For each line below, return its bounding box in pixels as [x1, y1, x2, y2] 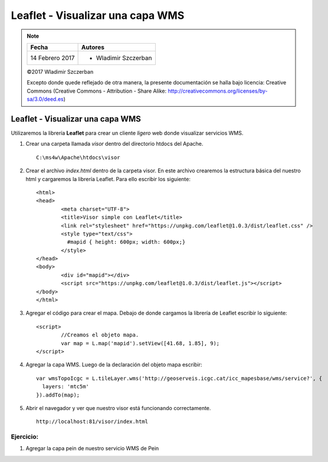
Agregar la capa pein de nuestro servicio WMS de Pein [25, 445, 159, 452]
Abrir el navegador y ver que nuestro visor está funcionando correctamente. [25, 404, 211, 411]
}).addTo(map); [36, 391, 80, 398]
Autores [81, 43, 104, 51]
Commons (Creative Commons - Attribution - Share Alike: [27, 87, 167, 94]
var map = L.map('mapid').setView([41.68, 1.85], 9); [61, 340, 220, 346]
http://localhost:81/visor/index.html [36, 418, 149, 425]
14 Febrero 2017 [30, 54, 75, 62]
